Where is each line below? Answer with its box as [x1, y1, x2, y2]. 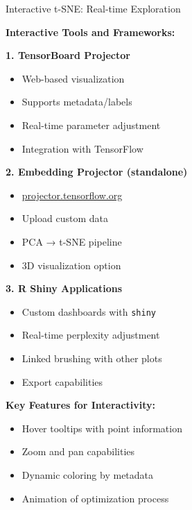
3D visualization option [21, 257, 121, 272]
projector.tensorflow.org [21, 187, 123, 202]
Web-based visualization [21, 71, 125, 85]
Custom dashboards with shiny [21, 304, 156, 318]
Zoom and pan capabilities [21, 444, 135, 459]
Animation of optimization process [21, 491, 169, 505]
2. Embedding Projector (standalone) [6, 164, 188, 179]
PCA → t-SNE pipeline [21, 234, 122, 248]
